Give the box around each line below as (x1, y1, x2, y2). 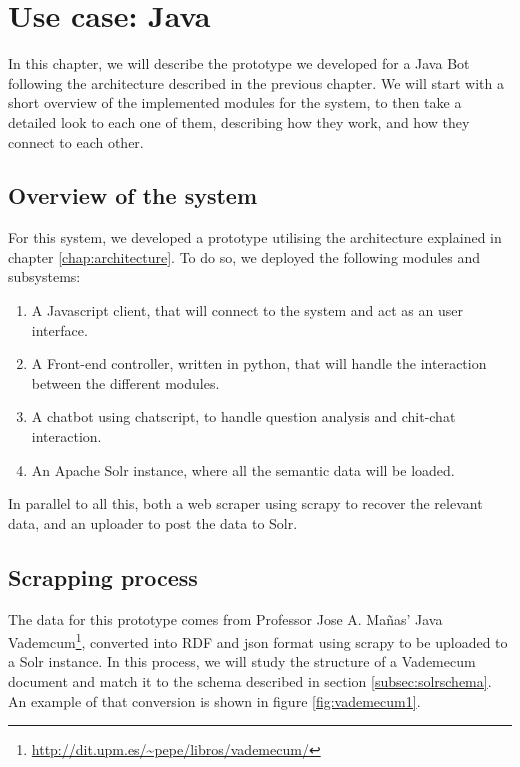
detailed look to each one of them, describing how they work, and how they (8, 111, 470, 132)
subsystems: (8, 266, 81, 287)
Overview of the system (8, 180, 258, 211)
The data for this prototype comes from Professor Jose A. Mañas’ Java (8, 608, 443, 629)
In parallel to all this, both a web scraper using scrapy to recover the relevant (8, 493, 483, 514)
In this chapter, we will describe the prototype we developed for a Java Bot (8, 53, 470, 74)
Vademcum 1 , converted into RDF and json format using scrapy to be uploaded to (8, 629, 508, 652)
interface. (31, 319, 88, 340)
